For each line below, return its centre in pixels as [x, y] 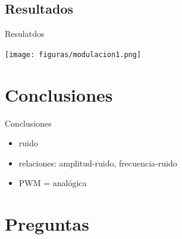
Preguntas [47, 224]
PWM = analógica [53, 183]
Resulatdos [25, 34]
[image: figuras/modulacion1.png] [73, 54]
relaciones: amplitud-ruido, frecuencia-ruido [98, 163]
